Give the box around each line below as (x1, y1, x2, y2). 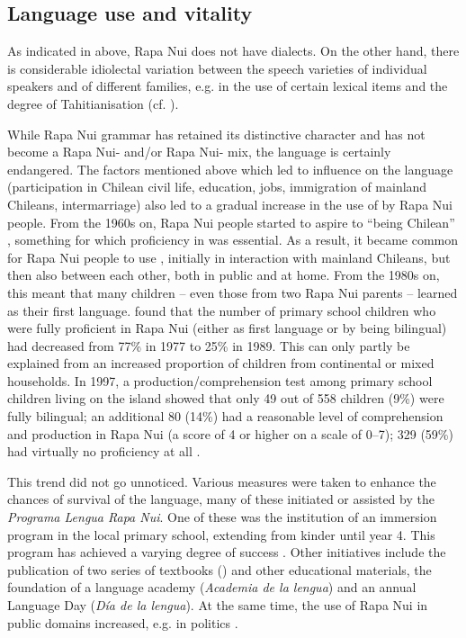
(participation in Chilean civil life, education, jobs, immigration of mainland (7, 177, 427, 196)
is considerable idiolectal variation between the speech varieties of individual (7, 58, 427, 77)
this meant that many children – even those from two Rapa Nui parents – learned (7, 283, 458, 301)
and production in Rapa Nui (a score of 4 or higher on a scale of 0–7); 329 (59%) (7, 424, 453, 443)
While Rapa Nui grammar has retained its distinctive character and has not (7, 124, 426, 143)
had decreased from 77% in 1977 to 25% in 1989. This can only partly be (7, 336, 410, 355)
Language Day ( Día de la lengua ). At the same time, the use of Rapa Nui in (7, 596, 428, 615)
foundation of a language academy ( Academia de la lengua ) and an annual (7, 578, 417, 597)
